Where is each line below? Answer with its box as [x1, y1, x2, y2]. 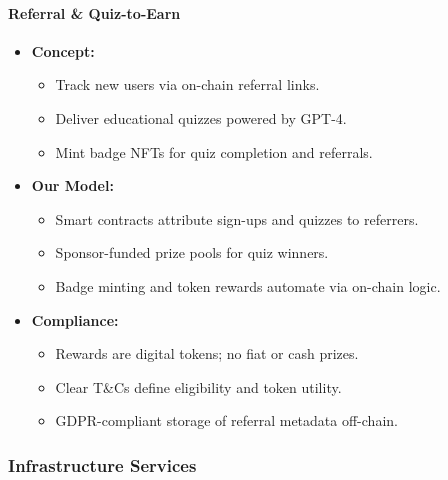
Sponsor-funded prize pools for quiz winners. [55, 242, 329, 263]
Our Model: [31, 175, 114, 196]
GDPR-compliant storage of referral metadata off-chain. [55, 410, 398, 431]
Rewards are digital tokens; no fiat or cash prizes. [55, 343, 359, 364]
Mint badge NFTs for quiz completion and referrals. [55, 141, 373, 162]
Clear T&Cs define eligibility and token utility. [55, 376, 342, 397]
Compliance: [31, 309, 119, 330]
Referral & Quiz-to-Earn [8, 2, 181, 23]
